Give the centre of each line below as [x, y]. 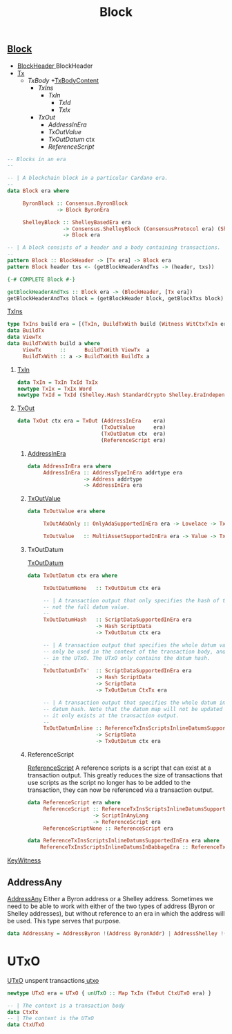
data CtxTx [23, 1012]
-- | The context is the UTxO [51, 1018]
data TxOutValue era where [66, 511]
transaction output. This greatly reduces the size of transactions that [125, 775]
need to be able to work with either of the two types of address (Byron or [111, 906]
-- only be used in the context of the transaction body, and [134, 652]
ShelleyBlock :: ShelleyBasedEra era [77, 222]
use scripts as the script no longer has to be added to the [109, 783]
